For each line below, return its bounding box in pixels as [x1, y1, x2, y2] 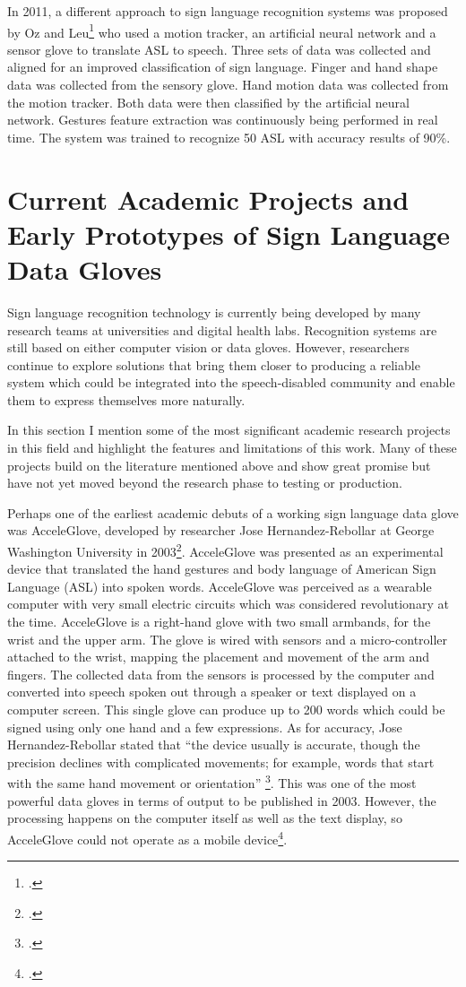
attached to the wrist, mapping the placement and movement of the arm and [7, 647, 430, 666]
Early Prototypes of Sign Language [7, 215, 450, 252]
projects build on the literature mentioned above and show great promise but [7, 455, 431, 474]
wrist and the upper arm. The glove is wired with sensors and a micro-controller [7, 629, 448, 648]
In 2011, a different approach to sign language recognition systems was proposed [7, 2, 448, 20]
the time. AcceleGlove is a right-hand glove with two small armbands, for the [7, 612, 431, 631]
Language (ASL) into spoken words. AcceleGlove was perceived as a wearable [7, 576, 432, 595]
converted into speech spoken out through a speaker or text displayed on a [7, 682, 417, 701]
